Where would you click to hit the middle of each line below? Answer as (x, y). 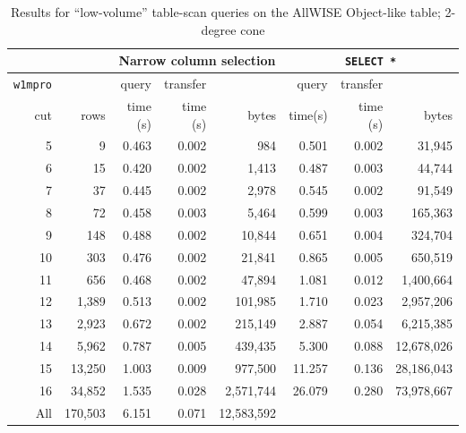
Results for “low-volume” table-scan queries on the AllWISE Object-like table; (225, 12)
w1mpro (33, 85)
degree (219, 29)
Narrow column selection (197, 60)
